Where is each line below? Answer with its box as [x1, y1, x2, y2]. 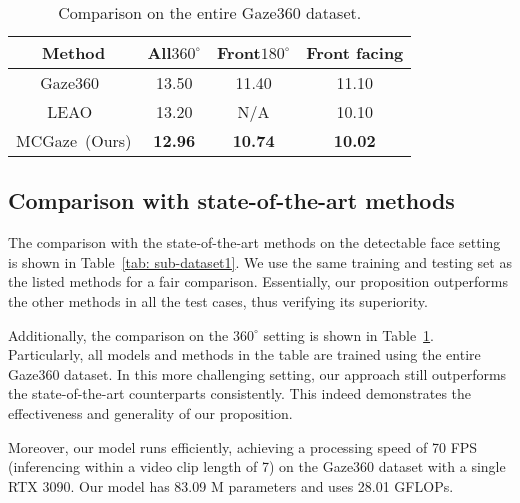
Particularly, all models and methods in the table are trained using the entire [8, 344, 481, 365]
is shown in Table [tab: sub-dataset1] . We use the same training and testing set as [8, 251, 512, 272]
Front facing [306, 41, 404, 64]
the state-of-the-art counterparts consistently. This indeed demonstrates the [8, 383, 472, 404]
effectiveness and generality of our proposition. [8, 402, 293, 423]
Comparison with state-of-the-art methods [8, 185, 455, 216]
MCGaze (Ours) [16, 129, 132, 152]
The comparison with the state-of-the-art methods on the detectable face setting [8, 232, 501, 253]
